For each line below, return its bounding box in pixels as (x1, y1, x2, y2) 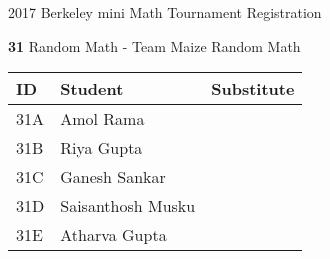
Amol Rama (60, 107, 145, 131)
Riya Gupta (60, 136, 143, 160)
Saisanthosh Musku (60, 194, 196, 218)
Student (60, 77, 124, 101)
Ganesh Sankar (60, 165, 166, 189)
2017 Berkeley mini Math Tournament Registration (8, 2, 322, 22)
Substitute (211, 77, 295, 101)
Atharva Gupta (60, 223, 167, 247)
